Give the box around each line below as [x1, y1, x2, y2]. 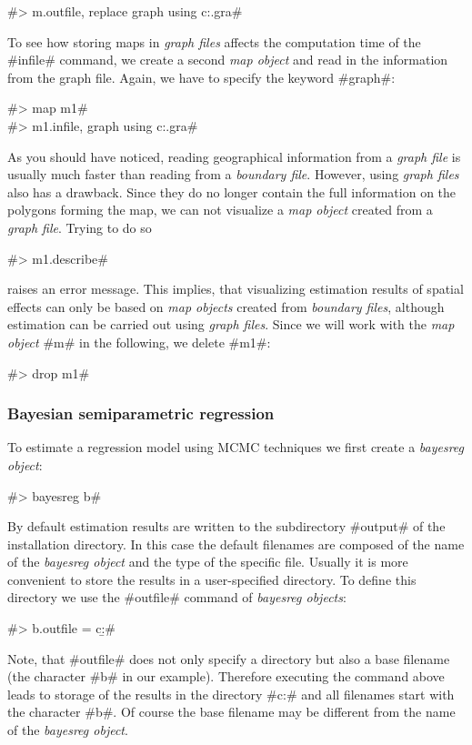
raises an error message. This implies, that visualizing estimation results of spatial [7, 279, 464, 298]
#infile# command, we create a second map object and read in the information [7, 50, 448, 69]
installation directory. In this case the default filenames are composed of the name [7, 534, 465, 553]
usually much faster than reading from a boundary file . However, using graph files [7, 165, 459, 184]
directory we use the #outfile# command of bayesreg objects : [7, 588, 346, 607]
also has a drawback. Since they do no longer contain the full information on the [7, 182, 457, 201]
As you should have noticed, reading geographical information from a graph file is [7, 146, 461, 166]
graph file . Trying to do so [7, 217, 152, 237]
